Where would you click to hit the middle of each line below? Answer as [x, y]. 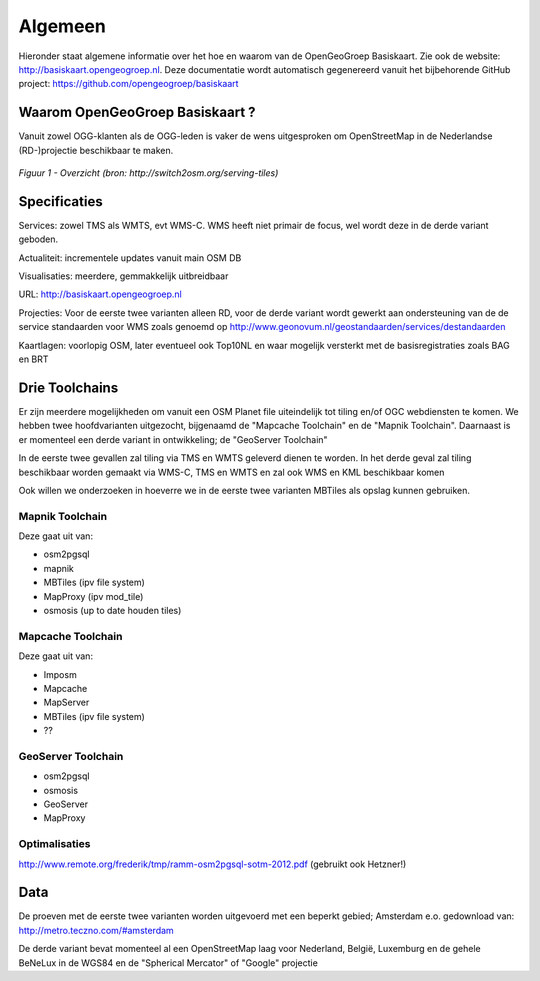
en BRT [33, 359]
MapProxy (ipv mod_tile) [93, 596]
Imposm [60, 674]
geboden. [38, 239]
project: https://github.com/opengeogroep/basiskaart [128, 84]
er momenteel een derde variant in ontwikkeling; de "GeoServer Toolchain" [173, 439]
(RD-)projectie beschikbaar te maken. [96, 150]
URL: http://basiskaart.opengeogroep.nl [100, 294]
